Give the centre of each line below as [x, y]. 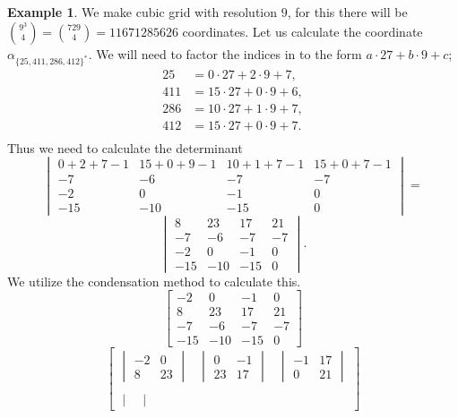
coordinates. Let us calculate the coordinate [302, 31]
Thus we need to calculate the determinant [125, 147]
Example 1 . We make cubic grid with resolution [143, 12]
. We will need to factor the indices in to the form [225, 53]
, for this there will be [347, 12]
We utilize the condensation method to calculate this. [154, 281]
